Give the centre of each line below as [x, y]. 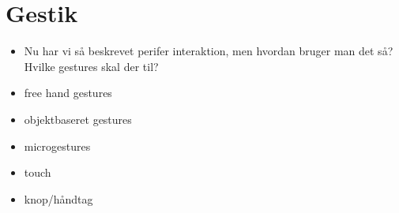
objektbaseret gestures [78, 119]
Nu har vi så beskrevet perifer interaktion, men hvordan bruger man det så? [209, 51]
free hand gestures [68, 93]
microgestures [57, 146]
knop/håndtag [58, 198]
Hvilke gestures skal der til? [91, 66]
